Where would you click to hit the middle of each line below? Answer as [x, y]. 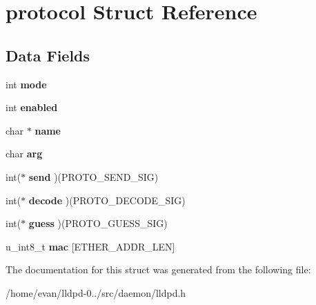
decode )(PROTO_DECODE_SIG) [107, 200]
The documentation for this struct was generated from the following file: [158, 269]
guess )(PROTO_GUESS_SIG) [98, 223]
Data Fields [48, 55]
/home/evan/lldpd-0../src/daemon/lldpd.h [96, 292]
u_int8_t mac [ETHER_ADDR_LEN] [90, 246]
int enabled [32, 107]
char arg [24, 154]
